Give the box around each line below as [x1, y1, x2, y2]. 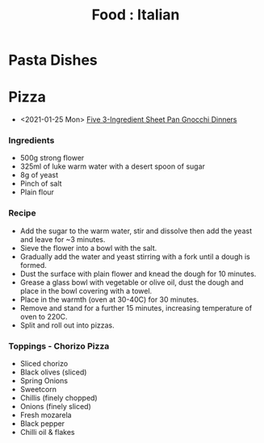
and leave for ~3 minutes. [19, 234, 106, 244]
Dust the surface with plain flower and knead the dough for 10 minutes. [19, 269, 257, 278]
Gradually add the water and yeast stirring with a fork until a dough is [19, 252, 250, 261]
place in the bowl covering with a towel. [19, 286, 153, 295]
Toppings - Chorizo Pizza [8, 341, 110, 352]
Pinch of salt [19, 179, 62, 189]
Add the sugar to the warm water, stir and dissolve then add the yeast [19, 226, 253, 236]
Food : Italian [91, 6, 180, 24]
